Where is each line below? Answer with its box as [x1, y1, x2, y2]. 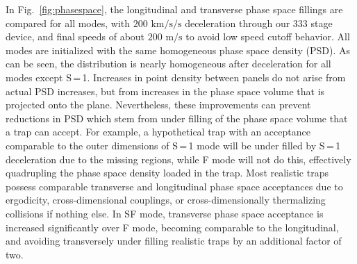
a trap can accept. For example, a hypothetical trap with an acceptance [6, 124, 310, 139]
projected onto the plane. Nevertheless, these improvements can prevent [6, 97, 311, 112]
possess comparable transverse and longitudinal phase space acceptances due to [6, 179, 343, 193]
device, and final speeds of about [6, 29, 145, 44]
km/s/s [151, 19, 182, 29]
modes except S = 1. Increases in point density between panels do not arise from [6, 69, 346, 84]
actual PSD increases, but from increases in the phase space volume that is [6, 83, 325, 98]
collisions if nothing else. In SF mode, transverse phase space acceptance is [6, 206, 324, 220]
